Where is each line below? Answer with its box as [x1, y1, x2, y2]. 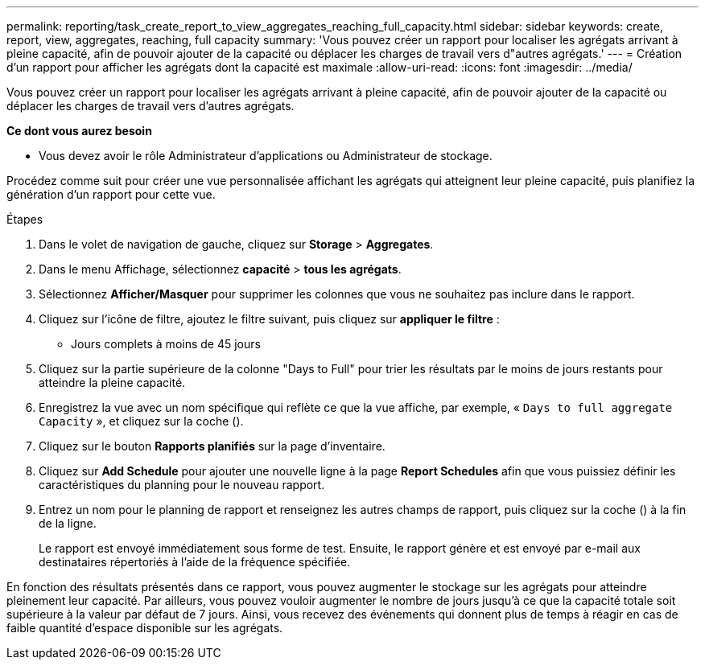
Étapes [6, 212, 43, 226]
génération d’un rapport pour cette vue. [6, 187, 216, 201]
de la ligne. [39, 516, 97, 530]
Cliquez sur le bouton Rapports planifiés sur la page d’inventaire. [39, 439, 385, 453]
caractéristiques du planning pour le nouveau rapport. [39, 478, 325, 491]
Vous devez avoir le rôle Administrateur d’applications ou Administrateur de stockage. [39, 149, 493, 162]
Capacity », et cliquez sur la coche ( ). [39, 414, 244, 428]
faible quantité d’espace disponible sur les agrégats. [6, 621, 283, 635]
